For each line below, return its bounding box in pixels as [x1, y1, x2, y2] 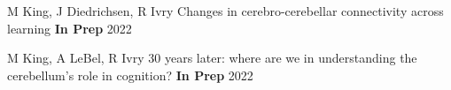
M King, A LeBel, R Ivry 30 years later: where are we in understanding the [7, 49, 417, 67]
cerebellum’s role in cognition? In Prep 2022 [7, 65, 253, 84]
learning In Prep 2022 [7, 19, 132, 37]
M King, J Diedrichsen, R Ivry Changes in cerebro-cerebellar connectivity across [7, 2, 444, 19]
